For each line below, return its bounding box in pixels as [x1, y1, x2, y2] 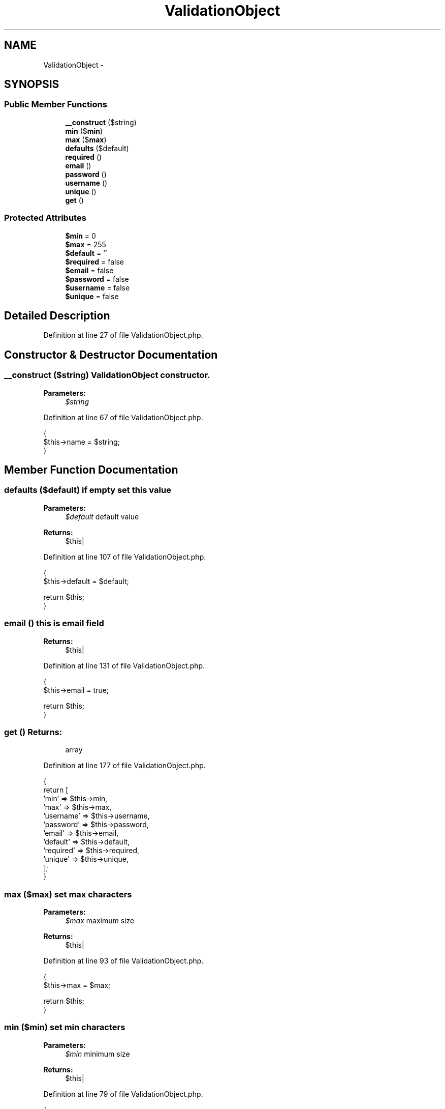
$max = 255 [65, 240, 106, 249]
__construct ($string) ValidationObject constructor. [4, 370, 210, 381]
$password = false [65, 274, 129, 283]
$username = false [65, 283, 130, 292]
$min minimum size [65, 1049, 130, 1058]
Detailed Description [4, 309, 110, 322]
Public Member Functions [4, 99, 107, 110]
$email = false [65, 266, 114, 275]
